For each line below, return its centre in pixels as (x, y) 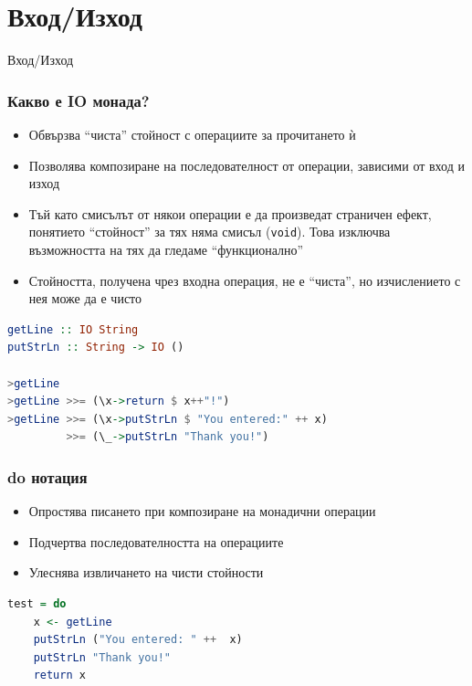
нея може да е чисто (85, 298)
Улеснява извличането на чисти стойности (146, 572)
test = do (37, 603)
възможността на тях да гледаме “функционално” (166, 249)
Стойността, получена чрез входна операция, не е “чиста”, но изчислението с (245, 280)
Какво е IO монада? (79, 100)
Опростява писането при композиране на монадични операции (202, 511)
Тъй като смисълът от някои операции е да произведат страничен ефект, (230, 213)
